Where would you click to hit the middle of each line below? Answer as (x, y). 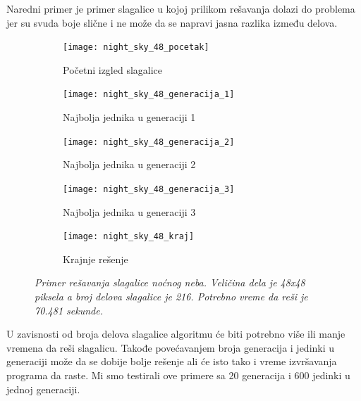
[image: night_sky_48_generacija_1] (149, 95)
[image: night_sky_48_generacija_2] (149, 142)
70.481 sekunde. (69, 310)
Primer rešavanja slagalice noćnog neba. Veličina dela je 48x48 (170, 282)
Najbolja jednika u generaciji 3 (129, 211)
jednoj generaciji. (43, 389)
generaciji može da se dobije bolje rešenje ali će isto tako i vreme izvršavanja (172, 361)
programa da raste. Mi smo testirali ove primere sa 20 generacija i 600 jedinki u (178, 375)
